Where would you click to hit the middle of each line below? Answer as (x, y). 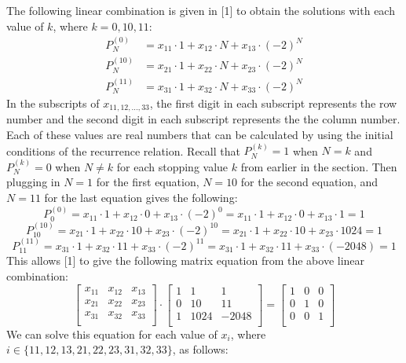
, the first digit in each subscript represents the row (273, 103)
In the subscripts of (53, 103)
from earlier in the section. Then (319, 166)
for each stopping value (172, 166)
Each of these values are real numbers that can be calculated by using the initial (200, 135)
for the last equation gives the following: (141, 198)
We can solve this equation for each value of (112, 334)
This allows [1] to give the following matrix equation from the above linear (186, 260)
